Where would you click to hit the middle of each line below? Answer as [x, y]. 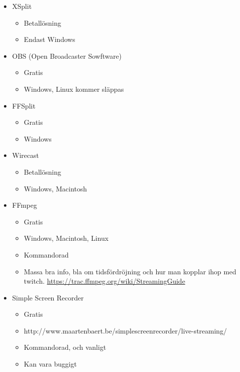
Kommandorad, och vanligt [65, 347]
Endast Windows [50, 39]
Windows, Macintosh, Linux [66, 238]
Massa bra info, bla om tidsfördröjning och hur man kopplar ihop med [130, 271]
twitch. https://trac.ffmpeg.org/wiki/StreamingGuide [104, 281]
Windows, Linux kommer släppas [74, 89]
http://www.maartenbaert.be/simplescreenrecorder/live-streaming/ [125, 330]
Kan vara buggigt [50, 364]
